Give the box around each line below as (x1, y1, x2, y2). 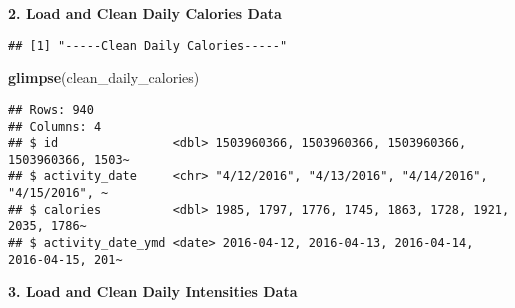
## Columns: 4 (8, 119, 102, 134)
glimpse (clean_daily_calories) (8, 67, 200, 88)
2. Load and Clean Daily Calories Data (8, 3, 282, 23)
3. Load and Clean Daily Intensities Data (8, 281, 298, 302)
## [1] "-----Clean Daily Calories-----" (8, 38, 288, 53)
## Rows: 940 (8, 102, 94, 117)
